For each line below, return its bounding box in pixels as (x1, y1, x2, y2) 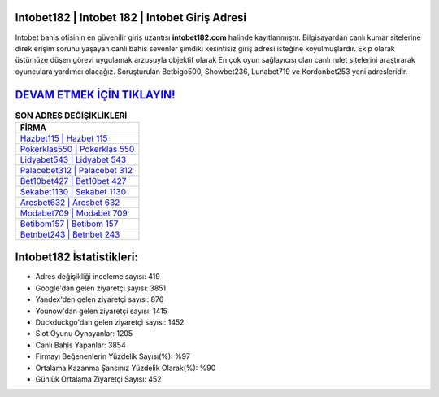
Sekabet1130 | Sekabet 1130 (20, 185, 126, 197)
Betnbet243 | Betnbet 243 (20, 229, 120, 240)
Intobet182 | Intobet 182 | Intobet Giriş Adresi (15, 11, 247, 24)
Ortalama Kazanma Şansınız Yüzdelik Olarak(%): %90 (35, 363, 216, 373)
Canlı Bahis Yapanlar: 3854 (35, 340, 126, 350)
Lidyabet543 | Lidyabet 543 (20, 154, 127, 165)
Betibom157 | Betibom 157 (20, 218, 119, 229)
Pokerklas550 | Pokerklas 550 (20, 143, 135, 155)
